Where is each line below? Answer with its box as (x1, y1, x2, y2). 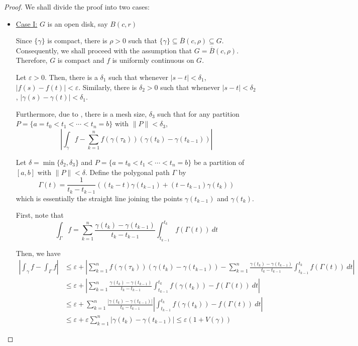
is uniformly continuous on (112, 55, 194, 65)
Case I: (16, 18, 38, 29)
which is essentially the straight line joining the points (16, 193, 183, 203)
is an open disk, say (47, 18, 108, 29)
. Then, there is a (45, 71, 98, 82)
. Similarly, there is (78, 81, 137, 92)
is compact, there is (47, 35, 107, 46)
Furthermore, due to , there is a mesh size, (16, 108, 147, 119)
